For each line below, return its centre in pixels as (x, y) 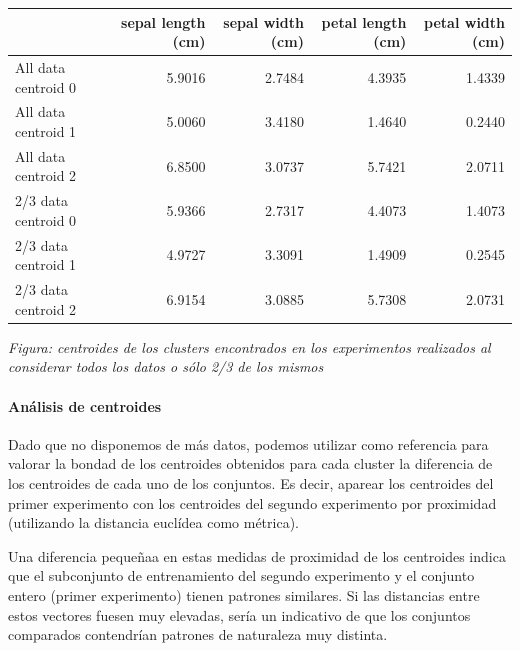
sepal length (163, 21)
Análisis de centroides (85, 405)
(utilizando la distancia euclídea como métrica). (154, 522)
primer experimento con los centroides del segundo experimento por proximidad (252, 502)
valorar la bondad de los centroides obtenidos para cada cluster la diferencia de (250, 463)
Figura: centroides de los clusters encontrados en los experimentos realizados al (249, 346)
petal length (364, 21)
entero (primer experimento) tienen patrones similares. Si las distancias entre (244, 594)
